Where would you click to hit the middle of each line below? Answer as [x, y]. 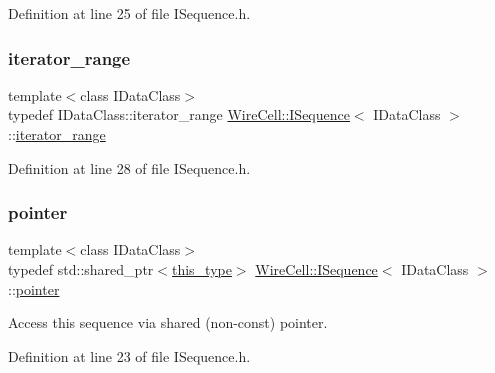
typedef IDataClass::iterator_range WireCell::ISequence [179, 114]
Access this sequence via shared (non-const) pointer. [168, 322]
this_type [201, 269]
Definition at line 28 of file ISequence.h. [129, 167]
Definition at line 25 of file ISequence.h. [129, 13]
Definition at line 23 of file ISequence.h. [129, 355]
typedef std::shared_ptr [81, 269]
